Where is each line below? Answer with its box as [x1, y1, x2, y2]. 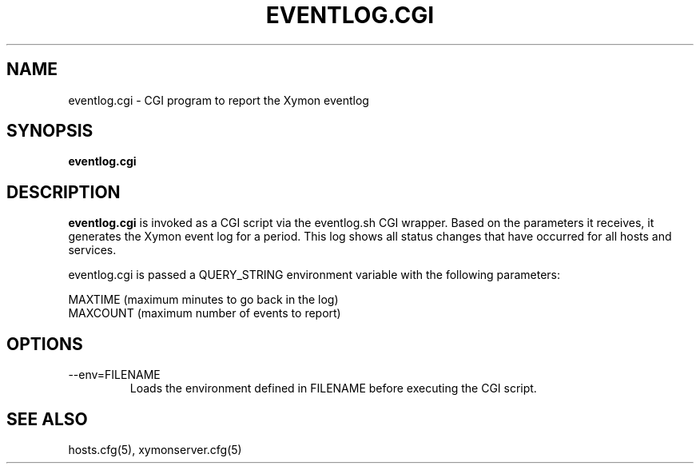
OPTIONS [6, 333, 83, 354]
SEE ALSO [6, 408, 88, 429]
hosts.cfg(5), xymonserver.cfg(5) [68, 442, 242, 456]
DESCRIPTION [6, 181, 121, 202]
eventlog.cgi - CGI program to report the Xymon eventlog [68, 93, 369, 107]
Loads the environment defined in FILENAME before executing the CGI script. [129, 381, 537, 396]
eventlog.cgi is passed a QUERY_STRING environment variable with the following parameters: [68, 268, 561, 282]
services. [68, 243, 117, 257]
